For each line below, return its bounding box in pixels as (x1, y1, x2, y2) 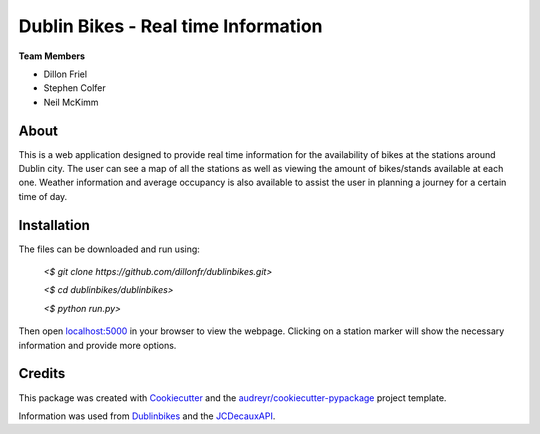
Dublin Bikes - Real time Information (18, 15, 324, 37)
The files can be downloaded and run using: (18, 243, 200, 255)
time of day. (18, 190, 68, 202)
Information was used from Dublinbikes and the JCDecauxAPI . (18, 410, 276, 422)
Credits (18, 365, 66, 382)
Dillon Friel (43, 68, 88, 80)
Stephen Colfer (43, 82, 107, 94)
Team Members (18, 50, 85, 62)
